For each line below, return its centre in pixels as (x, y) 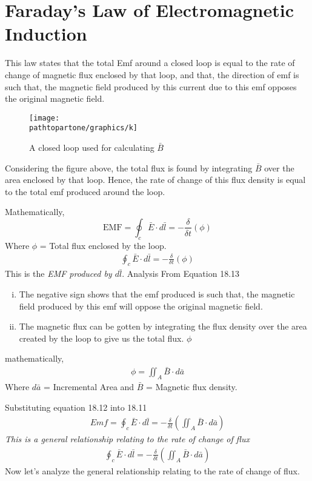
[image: (45, 118)
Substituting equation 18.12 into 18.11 (76, 407)
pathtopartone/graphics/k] (83, 128)
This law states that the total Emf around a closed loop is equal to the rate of (150, 63)
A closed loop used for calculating (92, 147)
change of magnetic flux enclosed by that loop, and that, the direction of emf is (152, 74)
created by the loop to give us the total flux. (101, 338)
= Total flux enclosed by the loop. (103, 245)
